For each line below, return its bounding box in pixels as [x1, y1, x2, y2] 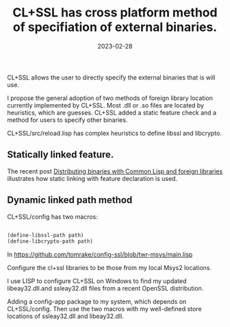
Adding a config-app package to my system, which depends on [7, 298, 187, 306]
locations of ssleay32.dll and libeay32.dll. [7, 312, 125, 320]
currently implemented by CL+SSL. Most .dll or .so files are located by [7, 101, 204, 109]
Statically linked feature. [7, 149, 114, 160]
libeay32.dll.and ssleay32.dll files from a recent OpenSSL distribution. [7, 284, 204, 293]
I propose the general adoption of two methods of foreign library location [7, 94, 214, 102]
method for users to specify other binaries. [7, 115, 128, 124]
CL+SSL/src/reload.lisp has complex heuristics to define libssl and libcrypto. [7, 129, 222, 137]
